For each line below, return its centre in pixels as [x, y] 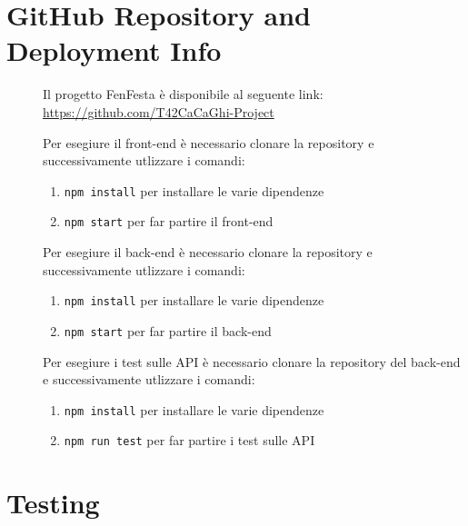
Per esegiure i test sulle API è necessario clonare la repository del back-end [252, 361]
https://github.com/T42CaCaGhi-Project [159, 111]
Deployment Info [114, 50]
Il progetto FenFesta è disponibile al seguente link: [183, 94]
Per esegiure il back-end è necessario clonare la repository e [208, 252]
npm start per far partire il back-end [168, 330]
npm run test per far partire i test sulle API [189, 440]
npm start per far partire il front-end [169, 221]
